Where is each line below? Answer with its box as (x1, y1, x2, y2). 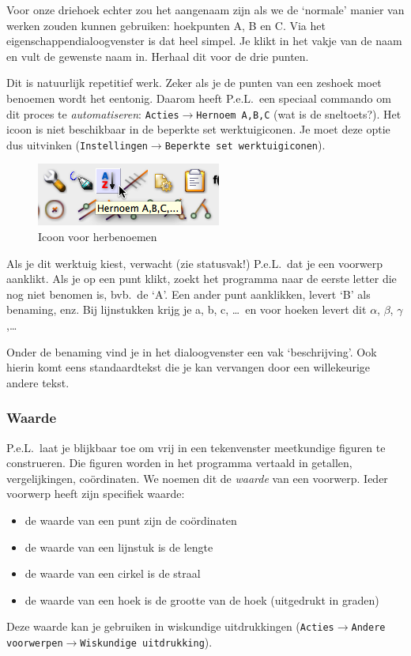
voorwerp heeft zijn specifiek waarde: (6, 485, 185, 502)
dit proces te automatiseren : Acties (6, 105, 179, 122)
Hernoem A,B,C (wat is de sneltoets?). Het (196, 105, 402, 122)
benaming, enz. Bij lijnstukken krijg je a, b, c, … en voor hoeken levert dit (6, 301, 367, 318)
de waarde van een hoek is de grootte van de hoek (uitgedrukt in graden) (25, 591, 379, 608)
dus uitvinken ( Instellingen (6, 136, 148, 153)
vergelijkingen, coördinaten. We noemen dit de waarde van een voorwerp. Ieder (6, 469, 388, 486)
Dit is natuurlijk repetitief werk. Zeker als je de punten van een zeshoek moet (6, 74, 382, 91)
